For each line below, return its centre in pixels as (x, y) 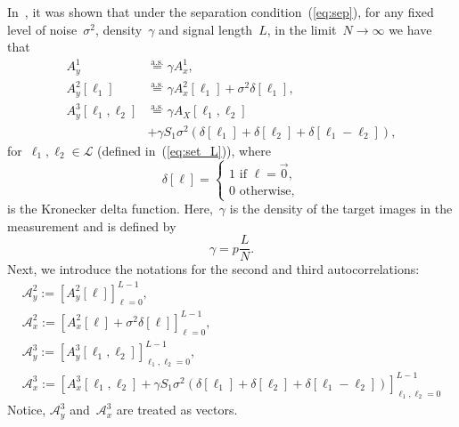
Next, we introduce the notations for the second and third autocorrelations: (213, 269)
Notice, (27, 410)
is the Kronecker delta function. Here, (110, 209)
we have (410, 29)
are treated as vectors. (177, 410)
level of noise (42, 29)
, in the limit (302, 29)
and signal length (206, 29)
